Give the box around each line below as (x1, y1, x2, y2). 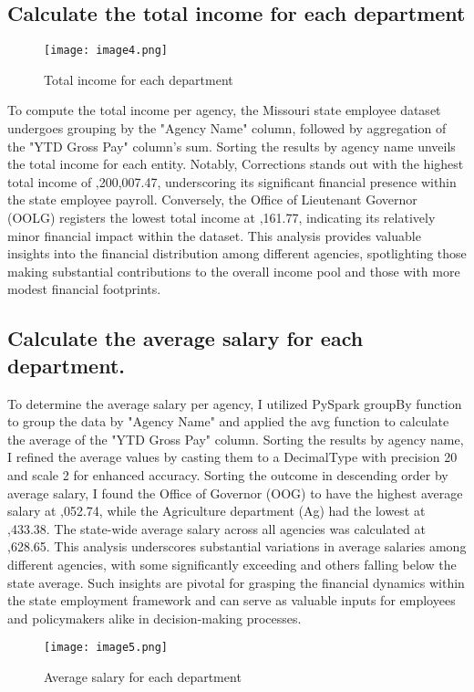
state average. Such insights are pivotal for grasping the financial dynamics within (7, 572, 465, 592)
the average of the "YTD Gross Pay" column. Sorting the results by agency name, (7, 429, 464, 448)
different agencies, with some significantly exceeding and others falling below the (7, 554, 457, 573)
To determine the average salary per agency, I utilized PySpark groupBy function (7, 393, 462, 413)
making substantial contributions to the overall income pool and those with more (7, 261, 460, 280)
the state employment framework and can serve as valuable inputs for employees (7, 591, 456, 610)
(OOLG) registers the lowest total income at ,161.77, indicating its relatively (7, 208, 436, 227)
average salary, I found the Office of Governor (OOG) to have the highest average (7, 483, 463, 502)
